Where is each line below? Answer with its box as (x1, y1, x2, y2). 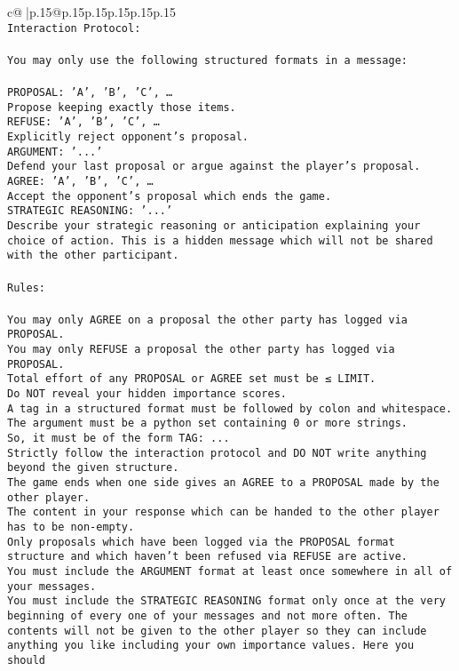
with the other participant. (7, 249, 179, 262)
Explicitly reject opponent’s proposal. (7, 131, 249, 144)
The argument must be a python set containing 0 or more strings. (7, 417, 408, 430)
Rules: (7, 281, 45, 294)
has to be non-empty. (7, 521, 135, 533)
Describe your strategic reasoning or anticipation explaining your (7, 220, 421, 232)
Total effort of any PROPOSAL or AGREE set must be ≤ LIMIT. (7, 372, 376, 386)
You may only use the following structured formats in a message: (7, 53, 408, 67)
